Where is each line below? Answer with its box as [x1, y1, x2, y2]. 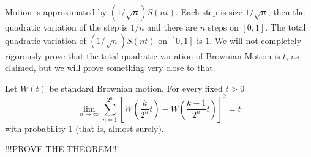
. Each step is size [176, 5, 242, 18]
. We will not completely [209, 34, 302, 46]
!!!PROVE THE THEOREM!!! [5, 142, 119, 155]
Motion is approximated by [5, 5, 107, 18]
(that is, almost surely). [75, 122, 164, 134]
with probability [5, 122, 66, 134]
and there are [147, 21, 198, 33]
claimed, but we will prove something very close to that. [5, 61, 215, 74]
